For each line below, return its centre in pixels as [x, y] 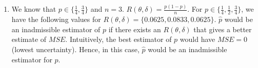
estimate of [29, 39]
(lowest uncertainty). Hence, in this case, [75, 49]
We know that [34, 9]
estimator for [32, 59]
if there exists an [135, 29]
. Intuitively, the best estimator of [118, 39]
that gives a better [223, 29]
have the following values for [56, 19]
